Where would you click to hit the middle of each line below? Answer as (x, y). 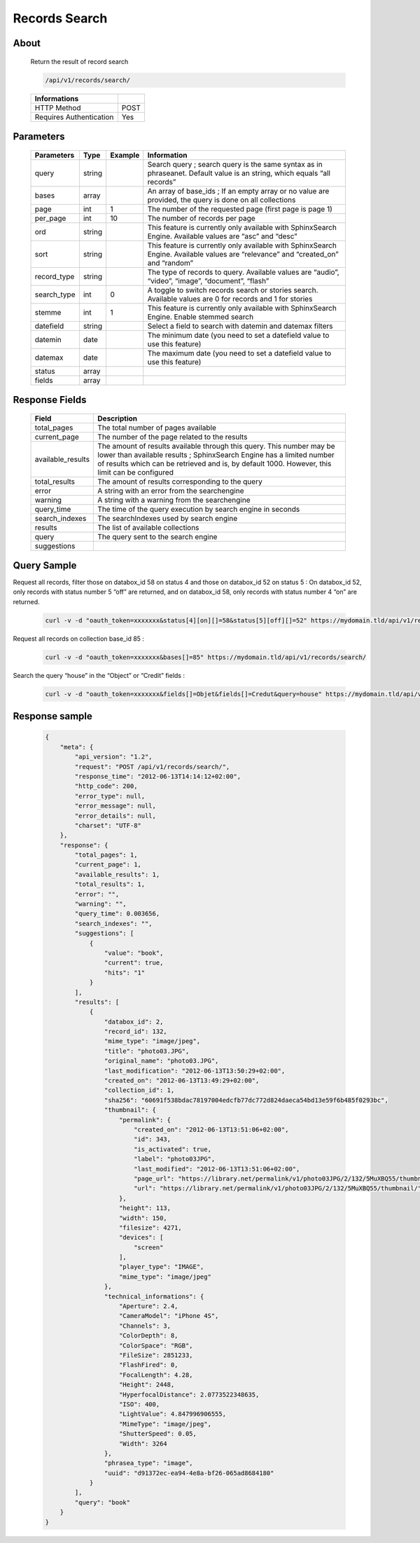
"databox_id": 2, (134, 1021)
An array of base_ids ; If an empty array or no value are (238, 191)
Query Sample (45, 565)
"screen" (148, 1247)
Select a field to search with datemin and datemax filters (240, 326)
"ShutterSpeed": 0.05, (158, 1434)
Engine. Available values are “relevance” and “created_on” (243, 254)
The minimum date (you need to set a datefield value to (238, 335)
